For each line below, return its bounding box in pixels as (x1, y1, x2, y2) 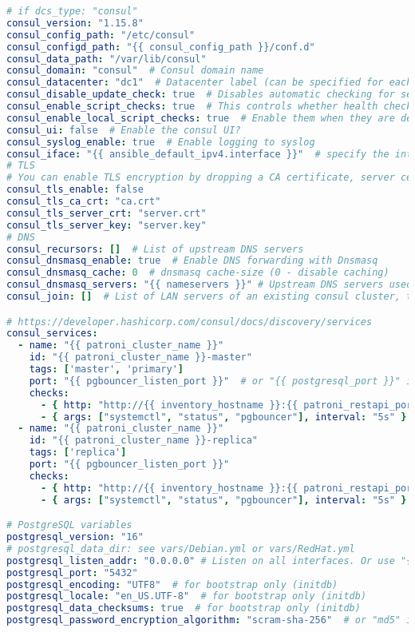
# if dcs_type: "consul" (6, 6, 138, 17)
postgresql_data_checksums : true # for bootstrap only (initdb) (6, 602, 361, 614)
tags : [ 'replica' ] (29, 447, 127, 459)
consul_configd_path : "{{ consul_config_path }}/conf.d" (6, 41, 315, 53)
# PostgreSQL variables (6, 519, 132, 531)
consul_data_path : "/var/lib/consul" (6, 53, 207, 65)
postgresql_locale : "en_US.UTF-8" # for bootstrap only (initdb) (6, 590, 367, 602)
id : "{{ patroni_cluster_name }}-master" (29, 352, 252, 364)
